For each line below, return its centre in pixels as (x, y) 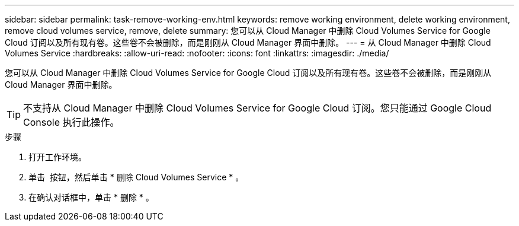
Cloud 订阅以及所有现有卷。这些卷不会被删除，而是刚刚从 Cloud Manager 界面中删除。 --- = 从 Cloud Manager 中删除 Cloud (248, 42)
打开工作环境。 (57, 157)
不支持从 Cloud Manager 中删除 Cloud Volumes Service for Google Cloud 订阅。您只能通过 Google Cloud (257, 108)
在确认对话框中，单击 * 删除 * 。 (91, 197)
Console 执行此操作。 (71, 122)
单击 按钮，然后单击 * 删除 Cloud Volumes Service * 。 (136, 177)
